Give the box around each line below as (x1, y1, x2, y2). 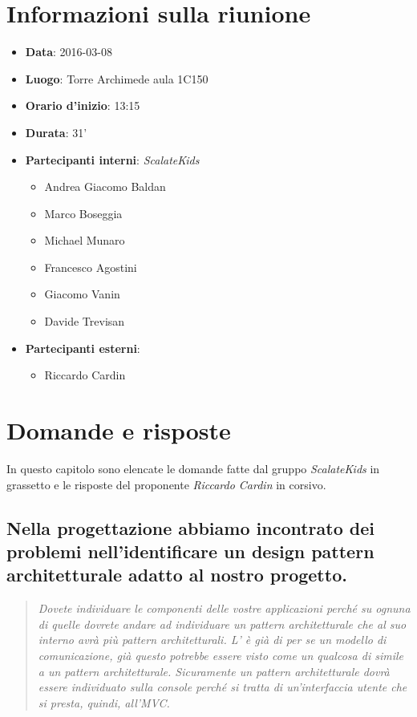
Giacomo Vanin (44, 286, 120, 302)
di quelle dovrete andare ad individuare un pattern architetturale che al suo (38, 615, 407, 632)
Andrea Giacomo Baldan (44, 178, 166, 195)
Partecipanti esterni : (25, 339, 140, 356)
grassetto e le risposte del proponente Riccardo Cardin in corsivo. (6, 476, 326, 492)
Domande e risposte (6, 414, 231, 447)
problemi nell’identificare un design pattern (6, 538, 374, 563)
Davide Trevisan (44, 313, 125, 330)
